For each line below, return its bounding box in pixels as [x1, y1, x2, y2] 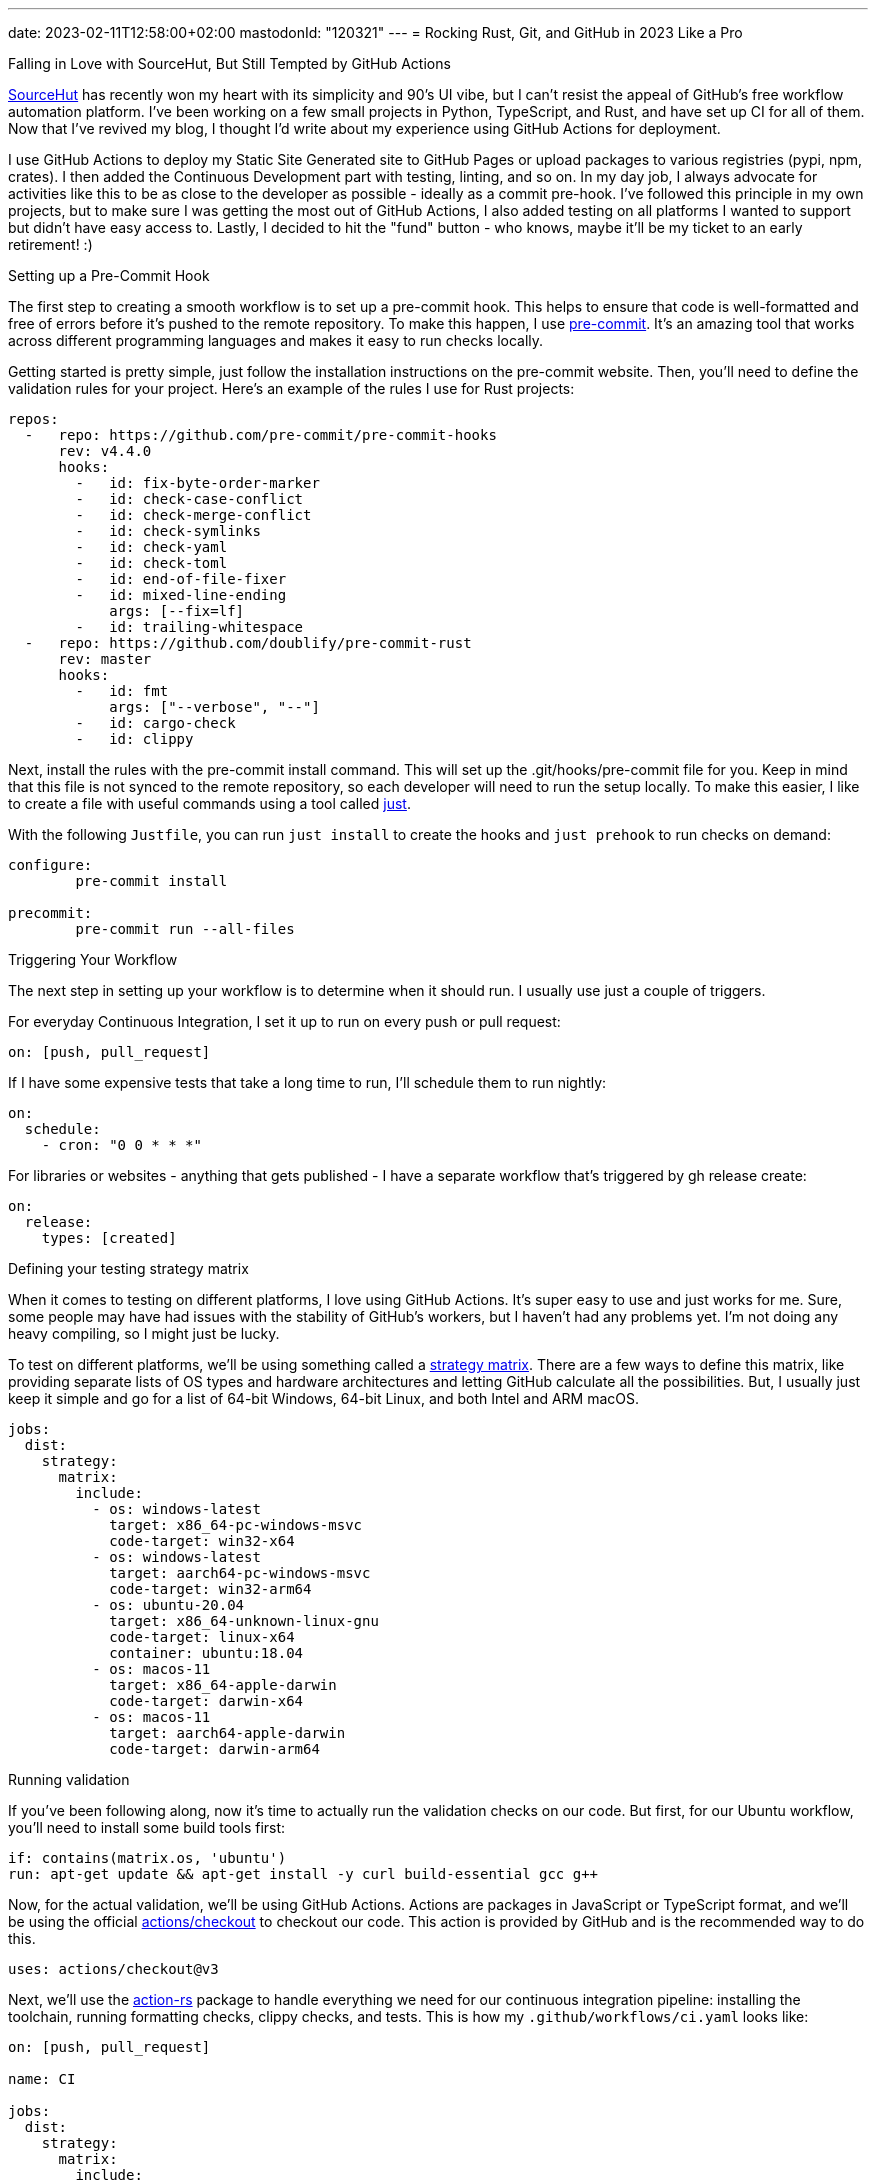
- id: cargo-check [75, 715, 236, 731]
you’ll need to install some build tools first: [8, 1819, 286, 1836]
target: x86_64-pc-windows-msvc [109, 1517, 363, 1533]
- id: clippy [75, 731, 194, 747]
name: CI [8, 2071, 76, 2087]
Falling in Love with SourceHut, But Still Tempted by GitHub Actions [8, 55, 451, 72]
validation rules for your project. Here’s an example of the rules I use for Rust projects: [8, 380, 575, 397]
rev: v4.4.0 [58, 443, 152, 459]
